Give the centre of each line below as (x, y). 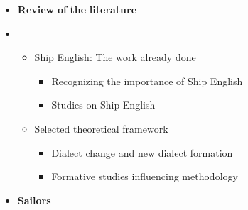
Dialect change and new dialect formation (142, 152)
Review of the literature (77, 9)
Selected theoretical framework (101, 128)
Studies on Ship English (103, 105)
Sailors (34, 200)
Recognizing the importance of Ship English (147, 81)
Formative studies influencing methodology (145, 176)
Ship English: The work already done (115, 57)
